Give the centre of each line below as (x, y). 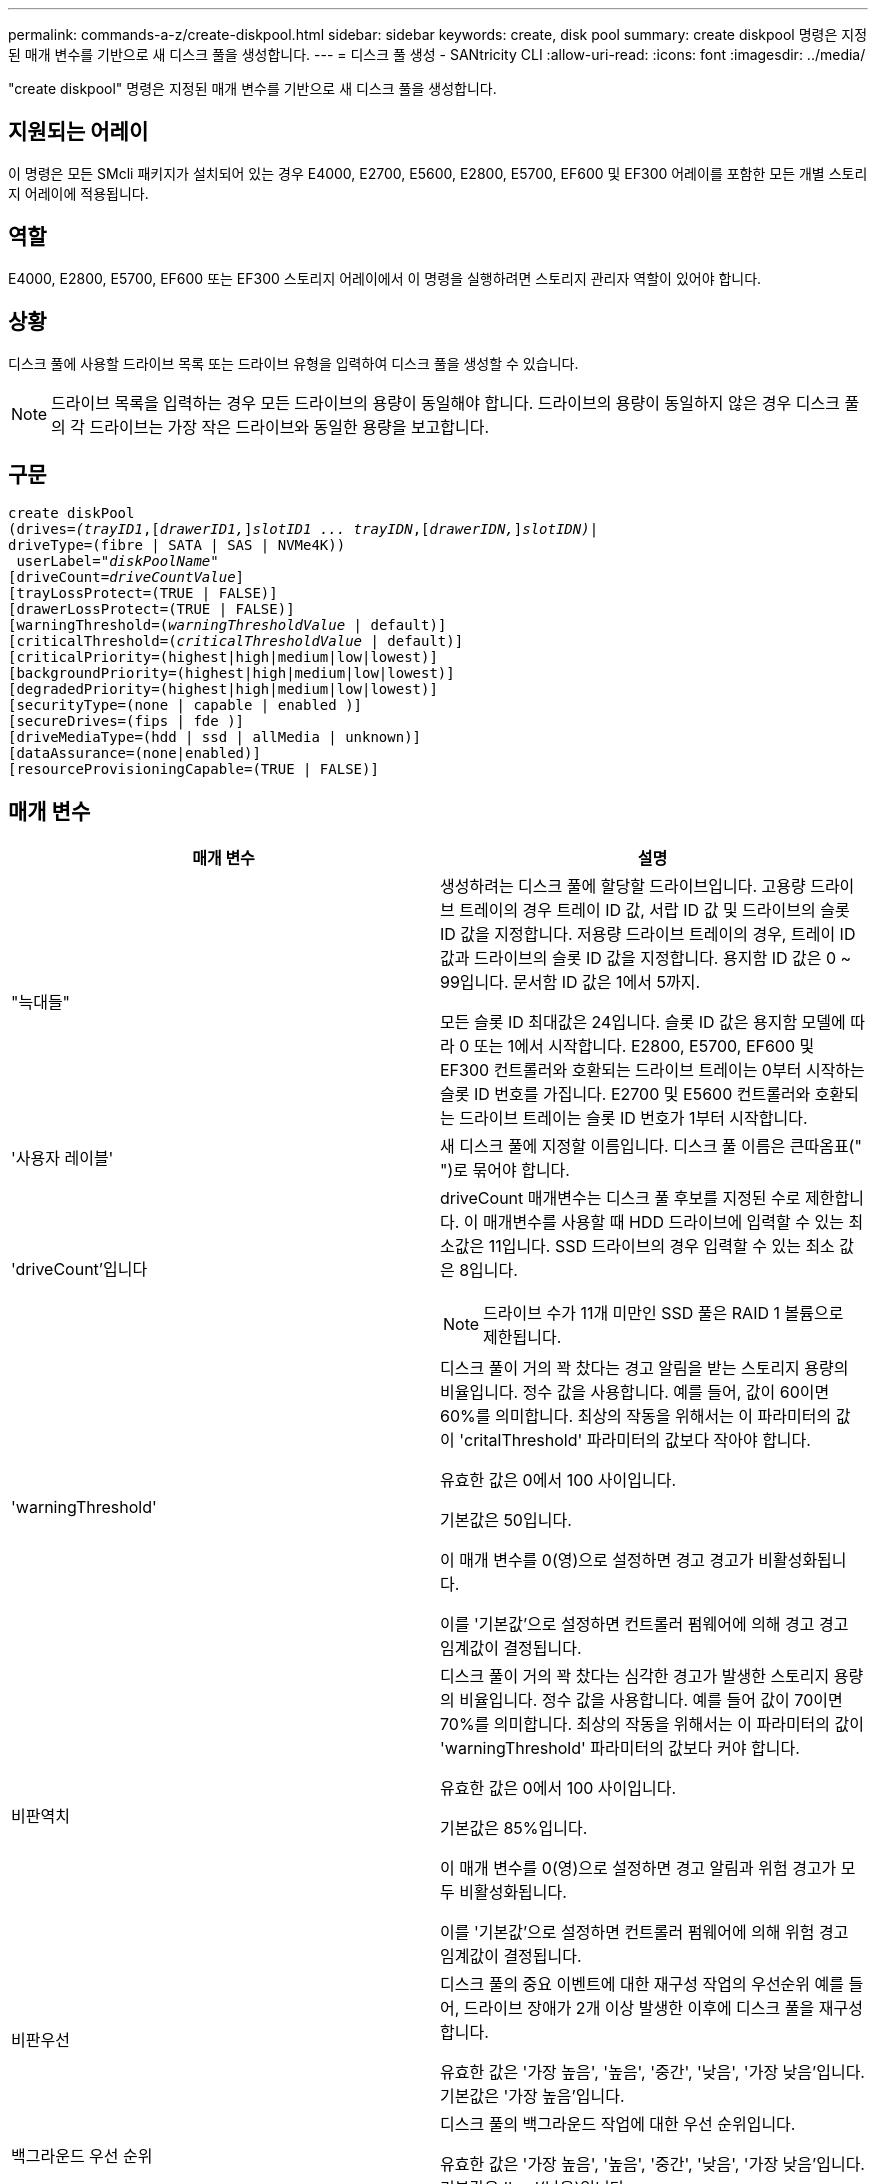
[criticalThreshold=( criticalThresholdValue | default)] (236, 641)
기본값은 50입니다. (506, 1520)
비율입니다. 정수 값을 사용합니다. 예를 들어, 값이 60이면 (635, 1392)
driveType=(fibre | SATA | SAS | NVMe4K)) (177, 545)
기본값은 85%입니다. (514, 1828)
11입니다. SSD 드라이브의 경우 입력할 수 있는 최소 (661, 1246)
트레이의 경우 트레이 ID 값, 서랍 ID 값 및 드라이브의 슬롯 (654, 910)
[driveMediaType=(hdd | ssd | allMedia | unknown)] (215, 737)
